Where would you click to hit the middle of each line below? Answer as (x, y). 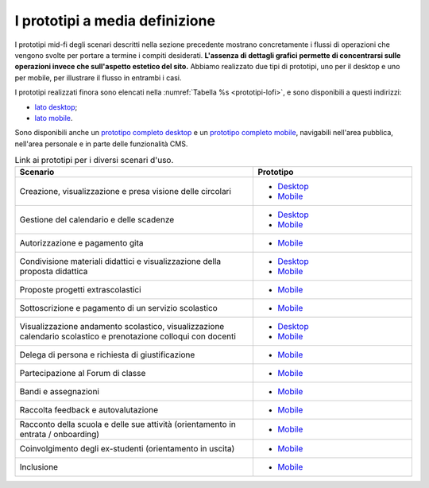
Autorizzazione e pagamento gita (81, 243)
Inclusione (39, 467)
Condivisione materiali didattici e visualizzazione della (120, 261)
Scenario (37, 172)
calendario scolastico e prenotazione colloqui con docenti (128, 336)
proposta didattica (54, 272)
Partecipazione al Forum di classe (83, 374)
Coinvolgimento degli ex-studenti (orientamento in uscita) (127, 449)
